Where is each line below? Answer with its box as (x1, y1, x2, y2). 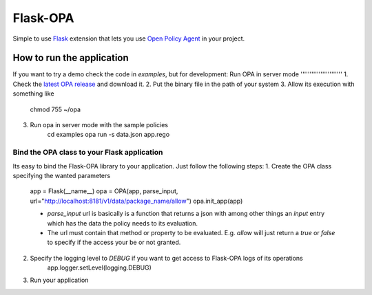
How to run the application (12, 52, 129, 64)
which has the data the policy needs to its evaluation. (47, 219, 198, 227)
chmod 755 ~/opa (30, 105, 81, 113)
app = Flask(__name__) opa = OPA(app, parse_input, (30, 187, 178, 195)
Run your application (30, 276, 89, 285)
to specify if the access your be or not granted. (47, 238, 181, 247)
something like (12, 89, 54, 98)
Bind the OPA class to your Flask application (12, 148, 163, 157)
